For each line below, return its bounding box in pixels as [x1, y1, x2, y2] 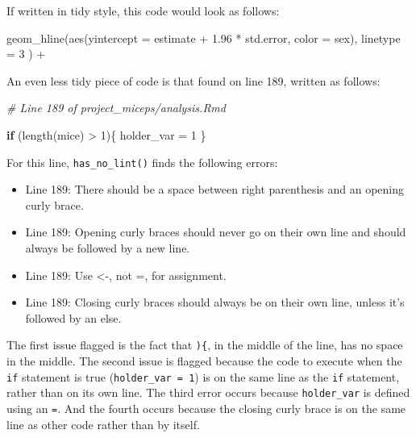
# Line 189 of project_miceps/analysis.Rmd [6, 99, 226, 116]
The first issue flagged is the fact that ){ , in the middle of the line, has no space [6, 336, 403, 353]
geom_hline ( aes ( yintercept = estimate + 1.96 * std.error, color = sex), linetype [6, 29, 401, 46]
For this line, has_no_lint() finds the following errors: [6, 153, 278, 170]
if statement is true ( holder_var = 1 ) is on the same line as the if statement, [6, 368, 400, 385]
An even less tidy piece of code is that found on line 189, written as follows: [6, 72, 381, 89]
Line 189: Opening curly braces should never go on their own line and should [25, 223, 406, 240]
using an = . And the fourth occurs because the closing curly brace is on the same [6, 399, 406, 416]
